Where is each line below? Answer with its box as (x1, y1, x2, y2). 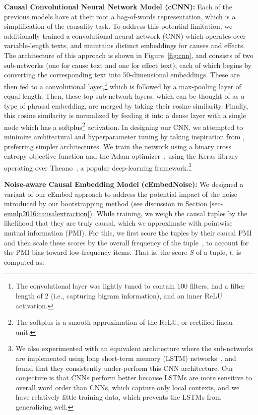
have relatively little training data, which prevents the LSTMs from (15, 392, 221, 402)
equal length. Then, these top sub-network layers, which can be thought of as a (4, 91, 245, 101)
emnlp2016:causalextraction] (4, 208, 90, 218)
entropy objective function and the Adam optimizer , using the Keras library (4, 151, 239, 161)
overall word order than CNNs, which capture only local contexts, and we (15, 382, 240, 392)
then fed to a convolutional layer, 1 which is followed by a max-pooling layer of (4, 79, 242, 91)
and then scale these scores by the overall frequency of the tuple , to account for (4, 237, 249, 247)
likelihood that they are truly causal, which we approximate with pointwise (4, 218, 233, 228)
